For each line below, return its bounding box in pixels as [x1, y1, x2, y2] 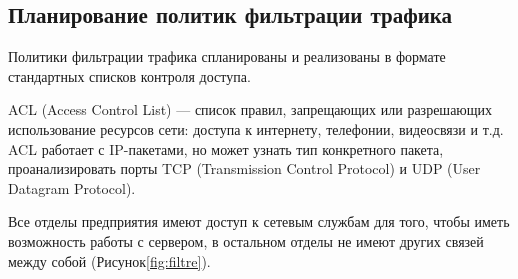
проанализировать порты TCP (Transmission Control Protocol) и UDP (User [8, 158, 481, 179]
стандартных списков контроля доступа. [8, 65, 251, 86]
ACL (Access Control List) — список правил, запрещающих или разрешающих [8, 99, 493, 120]
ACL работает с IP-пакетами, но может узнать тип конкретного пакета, [8, 138, 444, 159]
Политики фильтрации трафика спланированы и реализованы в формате [8, 46, 446, 67]
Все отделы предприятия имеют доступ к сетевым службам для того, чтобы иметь [8, 211, 510, 232]
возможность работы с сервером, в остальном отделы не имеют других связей [8, 230, 484, 251]
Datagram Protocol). [8, 177, 136, 198]
